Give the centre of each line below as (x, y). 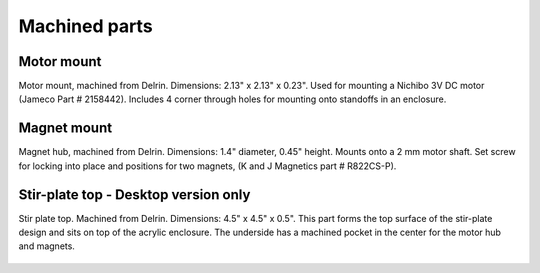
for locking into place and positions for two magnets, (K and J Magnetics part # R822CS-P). (207, 166)
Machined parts (86, 26)
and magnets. (46, 246)
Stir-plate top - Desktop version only (134, 194)
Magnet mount (65, 128)
